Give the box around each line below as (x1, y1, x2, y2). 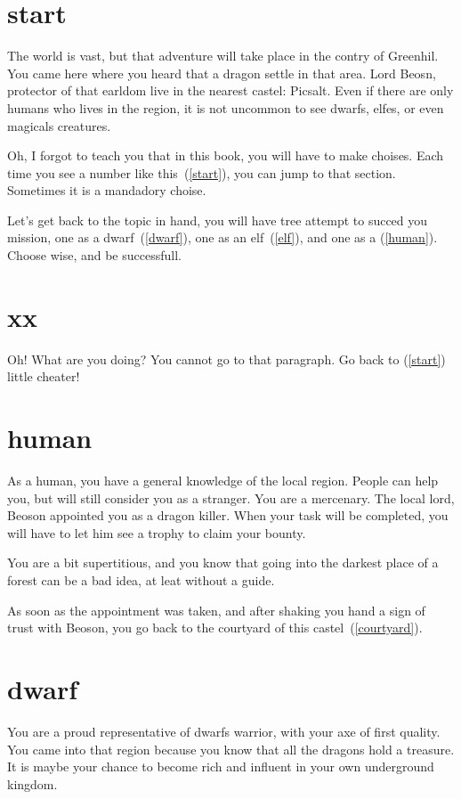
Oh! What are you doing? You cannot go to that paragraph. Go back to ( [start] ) (7, 349, 446, 368)
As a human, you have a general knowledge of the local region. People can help (7, 471, 439, 490)
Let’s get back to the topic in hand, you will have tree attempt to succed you (7, 210, 428, 229)
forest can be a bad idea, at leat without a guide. (7, 571, 275, 590)
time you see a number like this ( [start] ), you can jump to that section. (7, 163, 396, 182)
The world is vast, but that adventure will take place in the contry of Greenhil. (7, 46, 439, 65)
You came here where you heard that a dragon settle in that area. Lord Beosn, (7, 63, 436, 82)
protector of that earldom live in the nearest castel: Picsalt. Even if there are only (7, 81, 454, 100)
